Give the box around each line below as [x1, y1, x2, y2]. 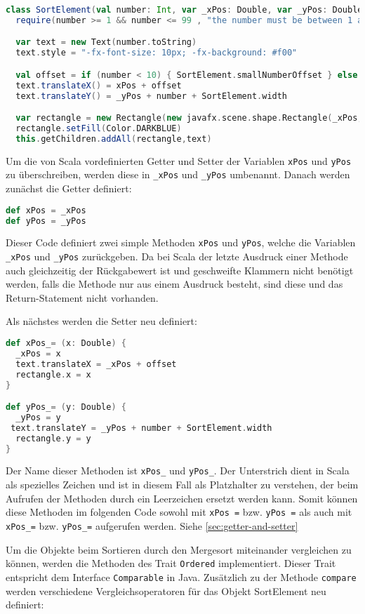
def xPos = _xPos [6, 205, 86, 215]
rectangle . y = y [15, 433, 91, 443]
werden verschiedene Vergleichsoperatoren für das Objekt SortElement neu [6, 583, 326, 598]
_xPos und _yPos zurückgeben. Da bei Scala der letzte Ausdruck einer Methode [6, 249, 348, 264]
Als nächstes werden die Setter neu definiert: [6, 314, 197, 328]
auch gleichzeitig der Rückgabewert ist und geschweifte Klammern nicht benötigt [6, 262, 354, 277]
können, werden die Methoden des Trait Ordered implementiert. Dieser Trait [6, 556, 336, 570]
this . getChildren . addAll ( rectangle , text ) [15, 133, 212, 144]
